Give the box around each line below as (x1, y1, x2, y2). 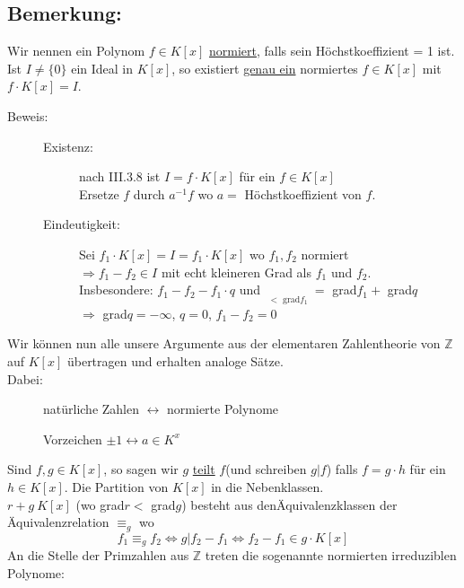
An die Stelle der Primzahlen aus (7, 546, 189, 565)
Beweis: (7, 106, 48, 125)
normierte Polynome (167, 399, 279, 418)
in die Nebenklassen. (211, 477, 324, 496)
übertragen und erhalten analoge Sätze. (66, 351, 284, 370)
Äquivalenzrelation (7, 513, 109, 531)
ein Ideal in (71, 58, 134, 77)
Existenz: (43, 136, 93, 155)
